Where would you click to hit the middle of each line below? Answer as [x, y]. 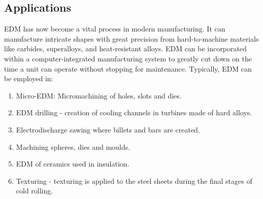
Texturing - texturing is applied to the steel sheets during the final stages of [134, 180]
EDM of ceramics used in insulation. [73, 164]
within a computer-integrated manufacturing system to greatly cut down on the [128, 58]
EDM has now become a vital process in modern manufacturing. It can [115, 29]
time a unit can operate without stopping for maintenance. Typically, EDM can [128, 68]
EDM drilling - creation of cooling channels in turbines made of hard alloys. [134, 112]
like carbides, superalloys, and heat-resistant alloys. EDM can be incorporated [125, 48]
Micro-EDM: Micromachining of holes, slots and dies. [99, 95]
